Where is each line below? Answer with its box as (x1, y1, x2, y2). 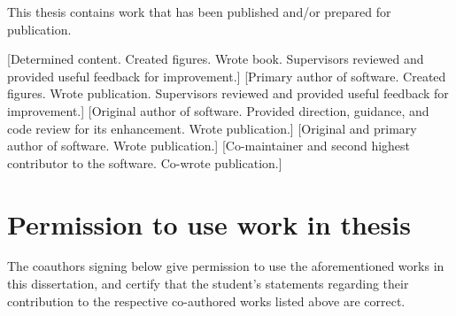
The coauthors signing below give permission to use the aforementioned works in (7, 257, 444, 275)
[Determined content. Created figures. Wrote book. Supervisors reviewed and (7, 50, 424, 68)
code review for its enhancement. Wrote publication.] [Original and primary (7, 119, 417, 137)
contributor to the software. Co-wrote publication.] (7, 153, 282, 172)
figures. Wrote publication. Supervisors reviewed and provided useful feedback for (7, 84, 449, 103)
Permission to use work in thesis (7, 205, 411, 242)
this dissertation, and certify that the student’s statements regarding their (7, 274, 409, 293)
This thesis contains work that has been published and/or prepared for (7, 3, 391, 20)
